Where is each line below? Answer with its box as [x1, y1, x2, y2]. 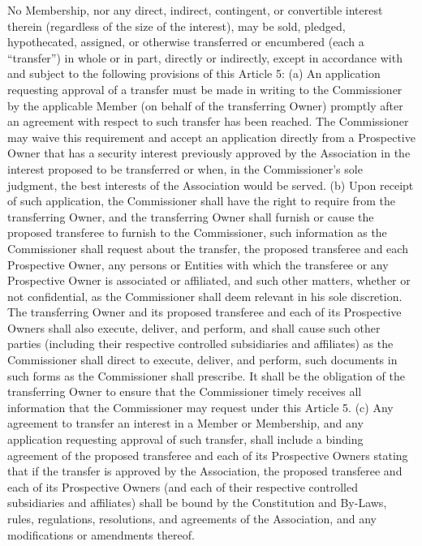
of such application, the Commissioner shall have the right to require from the [7, 192, 396, 209]
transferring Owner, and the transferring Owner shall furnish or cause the [7, 208, 374, 225]
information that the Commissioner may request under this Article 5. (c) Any [7, 398, 394, 415]
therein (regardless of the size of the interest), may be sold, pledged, [7, 17, 346, 34]
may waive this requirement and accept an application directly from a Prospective [7, 128, 416, 145]
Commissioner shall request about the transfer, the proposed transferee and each [7, 239, 408, 256]
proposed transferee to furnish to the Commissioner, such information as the [7, 224, 387, 241]
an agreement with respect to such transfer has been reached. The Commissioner [7, 113, 409, 130]
